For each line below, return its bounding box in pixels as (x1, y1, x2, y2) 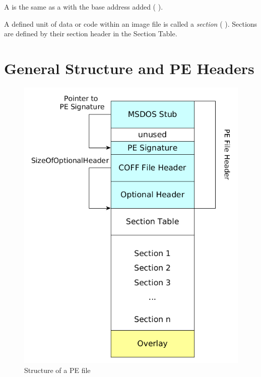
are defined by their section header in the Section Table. (4, 28, 177, 39)
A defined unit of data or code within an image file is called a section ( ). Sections (4, 18, 257, 29)
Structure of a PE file (24, 364, 91, 375)
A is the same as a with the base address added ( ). (4, 2, 163, 12)
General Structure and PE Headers (4, 57, 254, 78)
